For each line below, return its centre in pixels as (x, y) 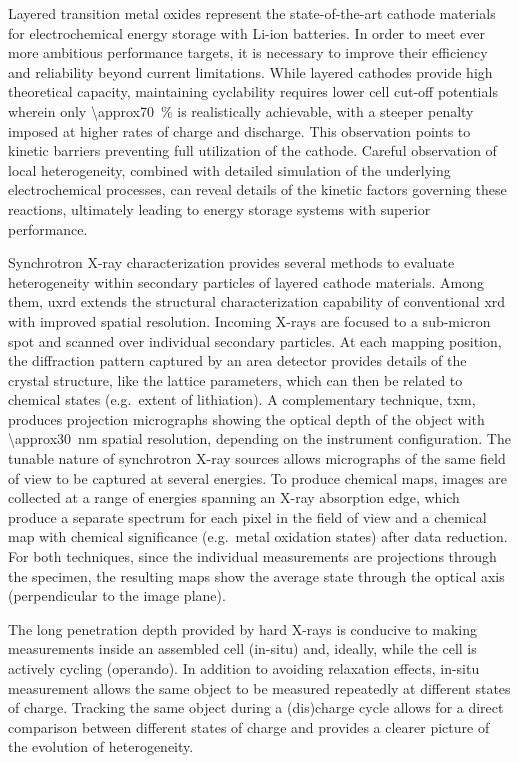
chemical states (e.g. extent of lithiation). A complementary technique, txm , (242, 399)
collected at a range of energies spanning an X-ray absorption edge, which (234, 497)
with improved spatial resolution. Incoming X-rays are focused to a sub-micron (249, 320)
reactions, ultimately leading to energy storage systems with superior (219, 208)
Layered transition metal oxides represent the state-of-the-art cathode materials (252, 13)
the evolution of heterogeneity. (101, 746)
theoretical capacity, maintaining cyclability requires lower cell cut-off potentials (253, 91)
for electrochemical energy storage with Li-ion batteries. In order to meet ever (246, 32)
